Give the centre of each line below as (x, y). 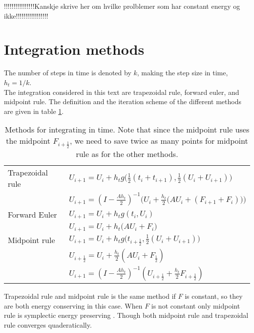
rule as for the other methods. (127, 154)
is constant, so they (214, 296)
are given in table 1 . (34, 111)
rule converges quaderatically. (48, 324)
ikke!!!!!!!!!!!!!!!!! (26, 15)
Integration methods (74, 49)
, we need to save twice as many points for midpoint (159, 141)
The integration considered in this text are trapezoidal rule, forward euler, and (122, 92)
